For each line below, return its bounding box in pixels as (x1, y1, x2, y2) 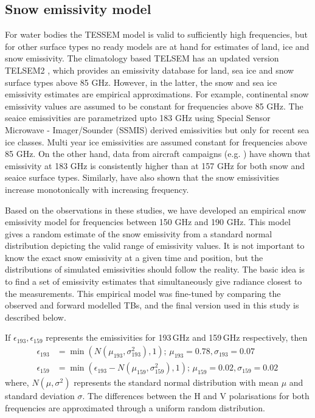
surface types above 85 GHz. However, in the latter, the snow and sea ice (5, 75, 277, 88)
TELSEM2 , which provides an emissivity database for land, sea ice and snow (5, 63, 294, 76)
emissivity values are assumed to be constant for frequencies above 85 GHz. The (5, 99, 303, 112)
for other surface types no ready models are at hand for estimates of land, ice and (5, 40, 310, 52)
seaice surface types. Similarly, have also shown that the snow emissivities (5, 171, 280, 184)
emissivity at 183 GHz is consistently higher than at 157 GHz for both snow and (5, 159, 305, 172)
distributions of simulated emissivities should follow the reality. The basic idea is (5, 263, 305, 276)
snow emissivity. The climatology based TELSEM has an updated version (5, 52, 279, 64)
